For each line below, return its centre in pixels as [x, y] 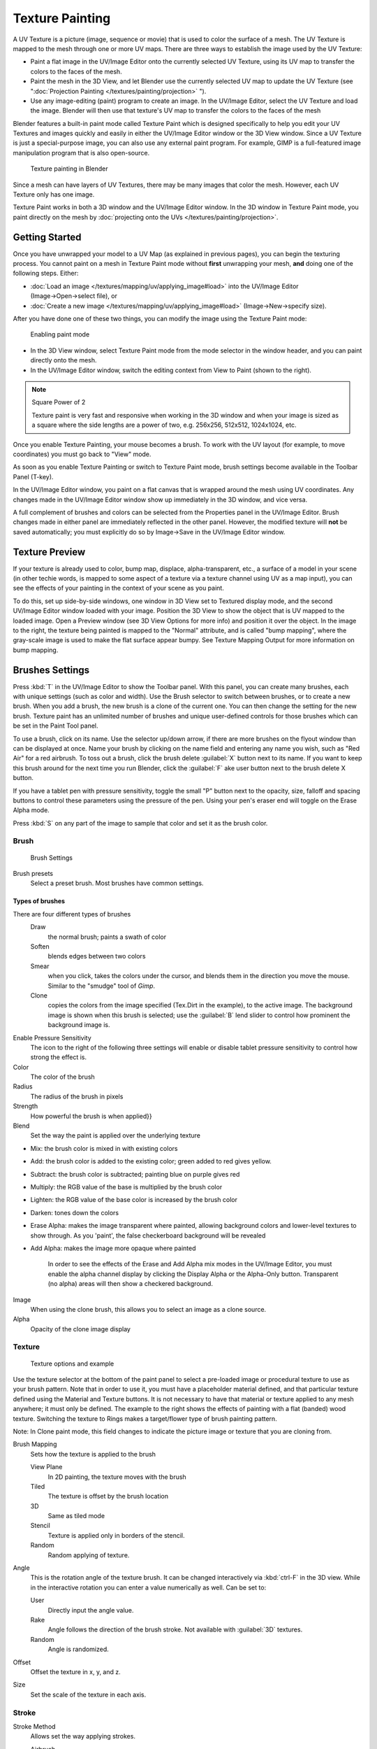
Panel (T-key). [33, 476]
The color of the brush [63, 1077]
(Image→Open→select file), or [74, 296]
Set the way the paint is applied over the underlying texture [116, 1135]
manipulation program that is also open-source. [81, 153]
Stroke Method [34, 1726]
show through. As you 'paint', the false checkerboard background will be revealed [148, 1235]
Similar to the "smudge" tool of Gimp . [102, 986]
